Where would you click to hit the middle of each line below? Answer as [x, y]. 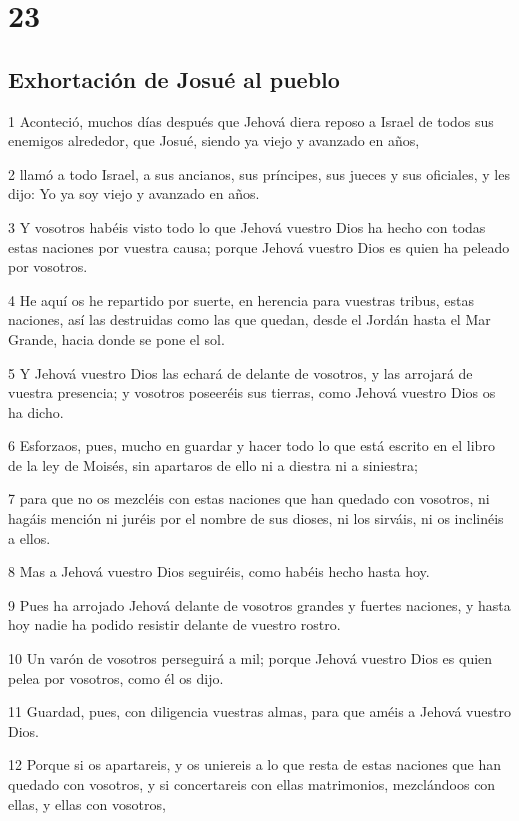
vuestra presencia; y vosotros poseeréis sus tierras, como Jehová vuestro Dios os [252, 392]
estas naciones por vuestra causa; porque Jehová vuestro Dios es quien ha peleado [259, 246]
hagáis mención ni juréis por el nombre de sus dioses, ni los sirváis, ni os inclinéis [256, 518]
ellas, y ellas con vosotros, [87, 803]
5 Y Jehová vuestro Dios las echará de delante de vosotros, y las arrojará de [240, 372]
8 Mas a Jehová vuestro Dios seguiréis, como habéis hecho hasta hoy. [219, 571]
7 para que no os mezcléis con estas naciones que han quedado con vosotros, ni [249, 498]
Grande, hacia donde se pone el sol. [116, 338]
